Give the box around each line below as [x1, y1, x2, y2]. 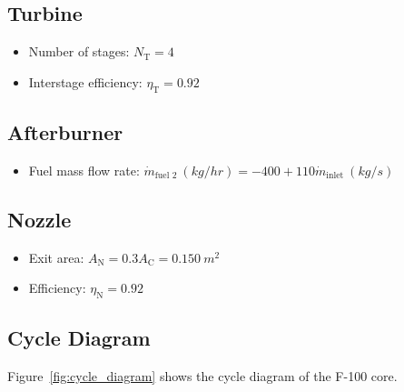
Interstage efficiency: [28, 72, 143, 91]
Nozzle [7, 205, 72, 233]
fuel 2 [154, 171, 177, 181]
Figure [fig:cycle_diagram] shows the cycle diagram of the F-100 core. [7, 367, 398, 386]
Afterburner [7, 117, 123, 146]
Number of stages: [28, 42, 130, 61]
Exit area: [28, 247, 84, 266]
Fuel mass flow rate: [28, 160, 140, 179]
